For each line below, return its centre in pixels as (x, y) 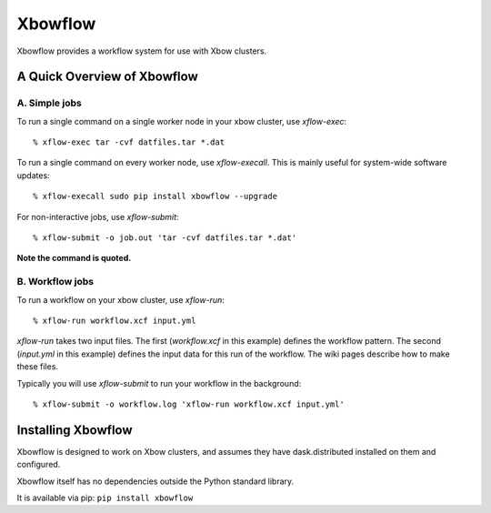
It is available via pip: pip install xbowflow (105, 498)
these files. (38, 367)
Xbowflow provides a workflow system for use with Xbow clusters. (142, 51)
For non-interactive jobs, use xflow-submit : (98, 216)
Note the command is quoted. (74, 258)
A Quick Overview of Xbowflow (108, 77)
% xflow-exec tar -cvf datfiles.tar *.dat (129, 142)
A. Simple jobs (49, 103)
